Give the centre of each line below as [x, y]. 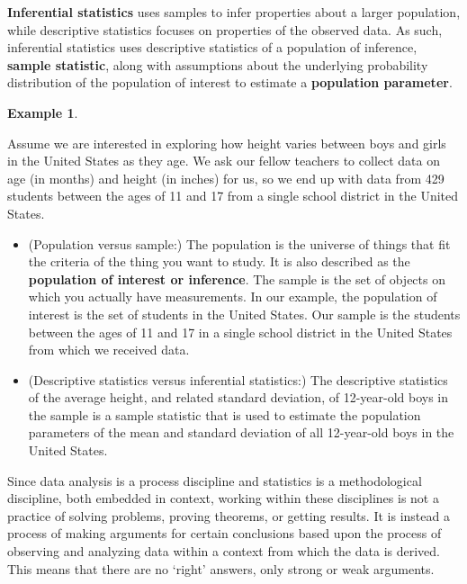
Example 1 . [43, 112]
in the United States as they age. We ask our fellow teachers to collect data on [224, 161]
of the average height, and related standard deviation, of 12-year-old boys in [238, 397]
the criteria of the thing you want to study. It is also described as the [219, 261]
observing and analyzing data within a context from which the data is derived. [224, 551]
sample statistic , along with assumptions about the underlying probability [218, 64]
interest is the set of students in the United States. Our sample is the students [244, 314]
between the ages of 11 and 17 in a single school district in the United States [240, 332]
